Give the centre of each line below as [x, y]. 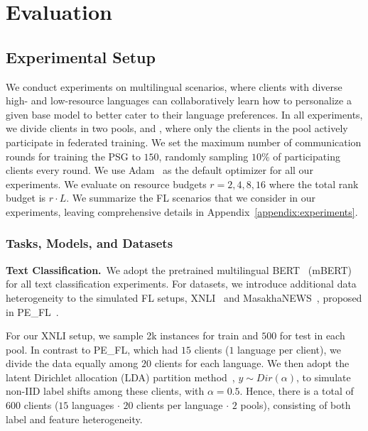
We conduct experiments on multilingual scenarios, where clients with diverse [174, 86]
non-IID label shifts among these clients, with [105, 391]
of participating [307, 156]
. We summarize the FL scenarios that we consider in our [191, 198]
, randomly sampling [204, 156]
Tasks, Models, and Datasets [90, 243]
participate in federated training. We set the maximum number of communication [184, 142]
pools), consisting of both [296, 405]
